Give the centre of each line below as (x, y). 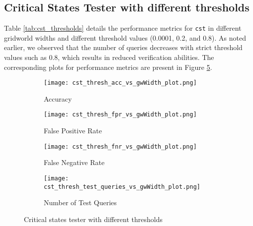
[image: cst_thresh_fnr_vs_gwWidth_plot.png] (120, 146)
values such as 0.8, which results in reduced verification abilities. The (109, 57)
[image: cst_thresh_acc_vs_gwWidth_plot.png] (120, 83)
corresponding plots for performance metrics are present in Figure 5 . (108, 67)
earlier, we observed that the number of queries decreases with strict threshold (123, 47)
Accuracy (58, 98)
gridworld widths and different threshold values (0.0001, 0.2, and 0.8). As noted (125, 37)
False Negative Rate (74, 162)
